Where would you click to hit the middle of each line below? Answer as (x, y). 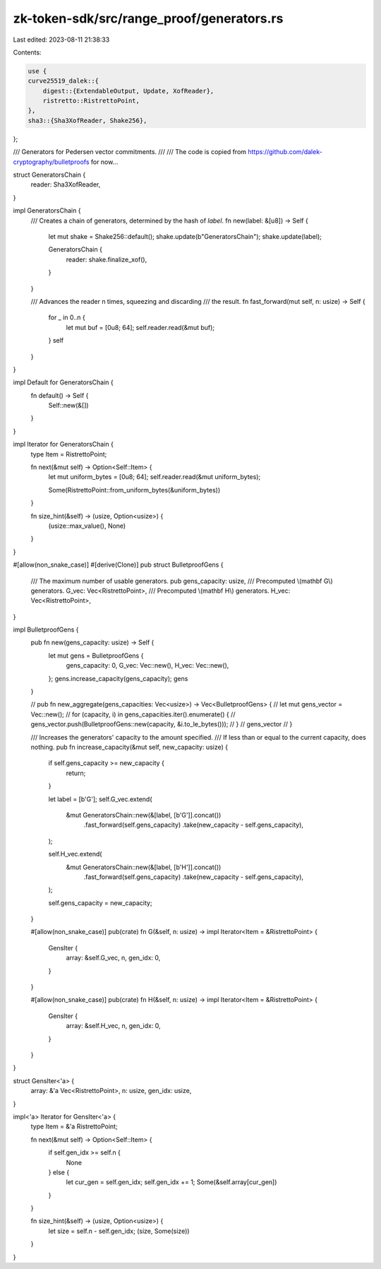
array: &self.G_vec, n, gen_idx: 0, (113, 958)
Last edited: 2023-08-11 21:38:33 (61, 40)
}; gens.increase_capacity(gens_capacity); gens (118, 678)
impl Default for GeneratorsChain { (64, 382)
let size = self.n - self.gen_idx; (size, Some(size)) (119, 1231)
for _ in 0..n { (67, 317)
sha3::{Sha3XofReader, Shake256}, (87, 120)
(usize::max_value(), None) (87, 526)
